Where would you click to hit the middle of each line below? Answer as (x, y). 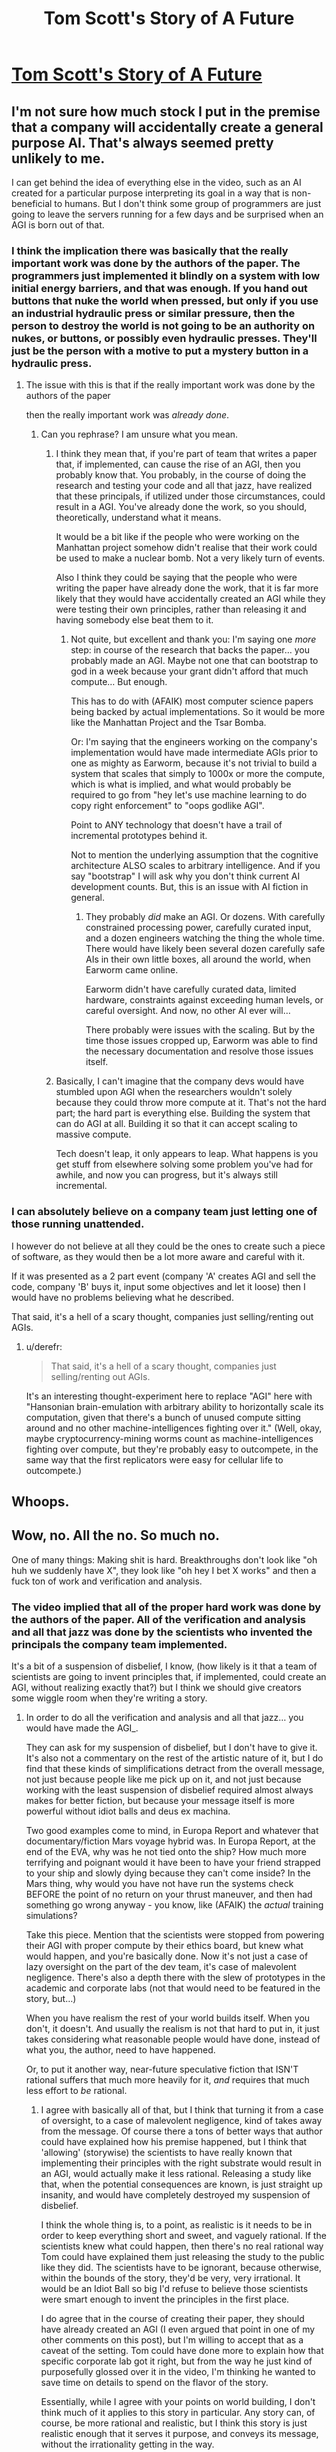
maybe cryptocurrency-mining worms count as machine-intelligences (169, 1438)
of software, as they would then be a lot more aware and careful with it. (158, 1256)
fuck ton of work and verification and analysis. (107, 1581)
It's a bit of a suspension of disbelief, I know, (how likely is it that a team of (164, 1666)
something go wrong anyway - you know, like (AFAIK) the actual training (174, 1905)
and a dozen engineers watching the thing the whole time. (205, 938)
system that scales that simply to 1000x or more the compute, (198, 774)
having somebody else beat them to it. (134, 620)
